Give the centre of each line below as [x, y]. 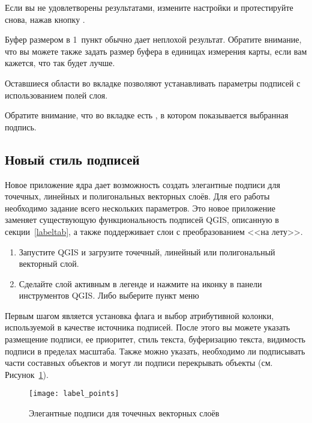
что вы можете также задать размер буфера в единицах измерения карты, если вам [156, 51]
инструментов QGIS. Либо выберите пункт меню [109, 295]
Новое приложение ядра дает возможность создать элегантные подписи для [142, 184]
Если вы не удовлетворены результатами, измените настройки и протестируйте [149, 7]
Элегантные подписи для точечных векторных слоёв [124, 413]
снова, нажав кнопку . [45, 19]
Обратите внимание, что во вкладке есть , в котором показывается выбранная [147, 115]
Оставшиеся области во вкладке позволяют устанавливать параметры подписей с [153, 83]
